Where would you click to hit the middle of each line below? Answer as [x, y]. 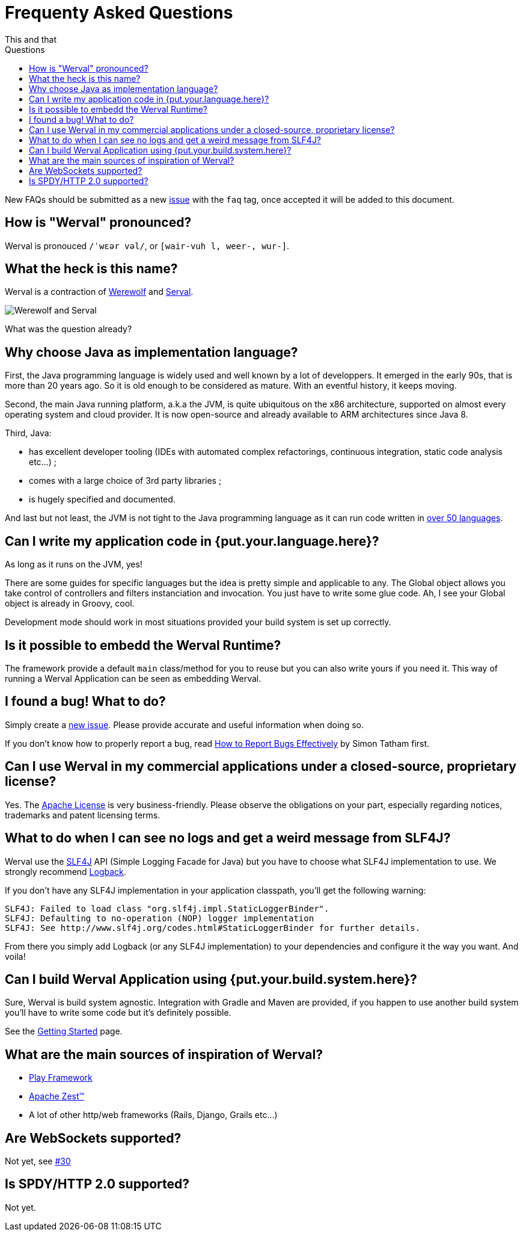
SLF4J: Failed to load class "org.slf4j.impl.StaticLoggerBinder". [167, 908]
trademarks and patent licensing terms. [83, 815]
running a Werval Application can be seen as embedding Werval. [133, 678]
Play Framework [61, 1078]
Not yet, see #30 [38, 1161]
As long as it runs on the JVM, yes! [74, 564]
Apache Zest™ [57, 1096]
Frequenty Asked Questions [119, 13]
